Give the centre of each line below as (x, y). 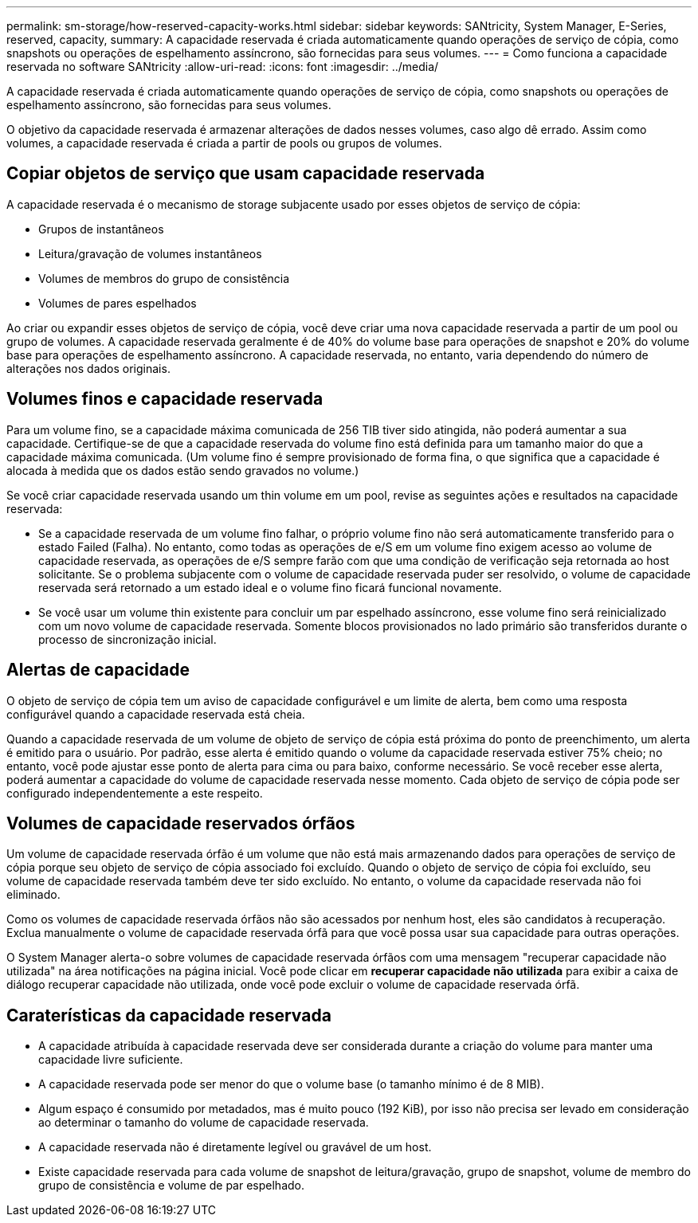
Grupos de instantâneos (101, 229)
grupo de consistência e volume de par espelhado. (171, 1186)
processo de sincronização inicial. (127, 639)
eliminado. (33, 895)
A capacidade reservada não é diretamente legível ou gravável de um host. (235, 1147)
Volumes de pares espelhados (118, 303)
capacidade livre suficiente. (111, 1060)
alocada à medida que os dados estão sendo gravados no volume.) (183, 470)
